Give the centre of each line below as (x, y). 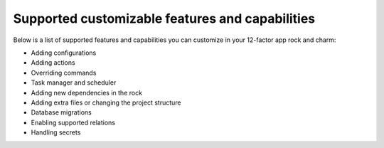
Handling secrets (56, 132)
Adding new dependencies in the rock (86, 92)
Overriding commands (64, 73)
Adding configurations (64, 53)
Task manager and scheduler (74, 83)
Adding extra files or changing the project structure (106, 102)
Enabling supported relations (73, 122)
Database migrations (61, 112)
